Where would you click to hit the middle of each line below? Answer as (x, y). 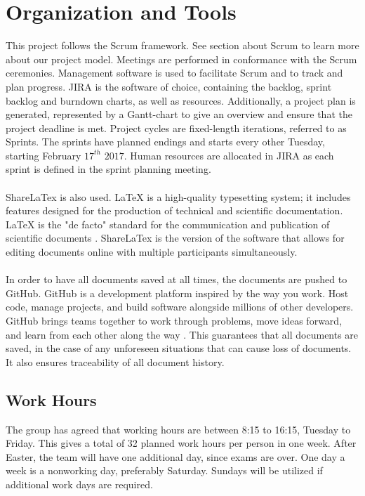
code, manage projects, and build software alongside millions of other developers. (180, 307)
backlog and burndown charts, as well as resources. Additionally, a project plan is (181, 100)
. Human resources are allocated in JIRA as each (229, 155)
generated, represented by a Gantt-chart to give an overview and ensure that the (179, 114)
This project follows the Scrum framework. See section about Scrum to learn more (182, 45)
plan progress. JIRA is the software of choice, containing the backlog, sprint (169, 86)
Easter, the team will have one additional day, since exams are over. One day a (175, 456)
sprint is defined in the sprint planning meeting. (108, 169)
